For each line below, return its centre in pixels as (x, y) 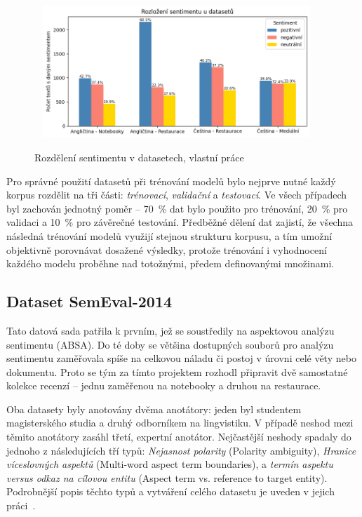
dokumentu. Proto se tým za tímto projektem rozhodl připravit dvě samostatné (177, 371)
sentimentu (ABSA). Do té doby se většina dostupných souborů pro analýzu (170, 344)
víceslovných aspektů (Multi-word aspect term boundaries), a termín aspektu (170, 464)
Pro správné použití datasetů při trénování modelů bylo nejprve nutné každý (171, 181)
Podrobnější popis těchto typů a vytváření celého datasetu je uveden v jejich (170, 491)
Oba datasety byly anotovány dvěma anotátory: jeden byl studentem (154, 409)
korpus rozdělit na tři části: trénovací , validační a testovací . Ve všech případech (176, 195)
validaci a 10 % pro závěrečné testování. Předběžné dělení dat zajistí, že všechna (180, 222)
